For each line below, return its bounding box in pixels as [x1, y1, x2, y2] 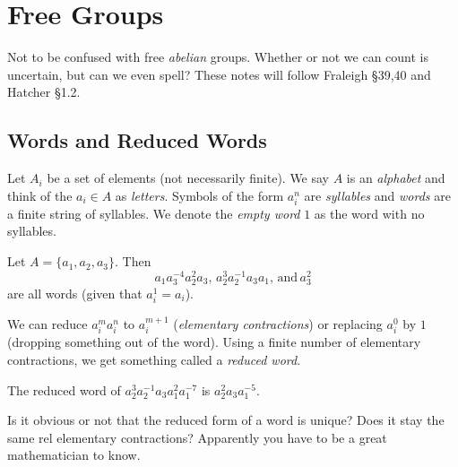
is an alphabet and [346, 169, 445, 187]
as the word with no [314, 203, 425, 222]
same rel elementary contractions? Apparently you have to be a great [7, 428, 387, 446]
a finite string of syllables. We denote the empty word [7, 203, 300, 222]
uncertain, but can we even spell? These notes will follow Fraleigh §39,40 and [7, 65, 431, 83]
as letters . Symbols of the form [115, 186, 284, 204]
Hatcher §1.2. [7, 82, 81, 101]
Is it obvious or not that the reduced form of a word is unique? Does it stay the [7, 411, 445, 429]
